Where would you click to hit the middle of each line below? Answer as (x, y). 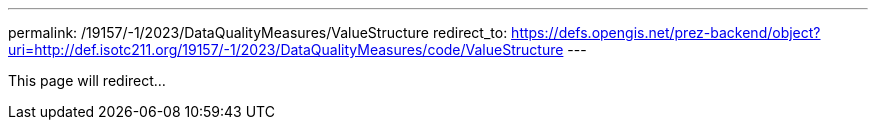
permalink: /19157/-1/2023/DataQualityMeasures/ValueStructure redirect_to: (258, 32)
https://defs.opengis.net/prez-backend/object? (666, 32)
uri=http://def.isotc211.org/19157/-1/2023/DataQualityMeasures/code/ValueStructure (286, 49)
